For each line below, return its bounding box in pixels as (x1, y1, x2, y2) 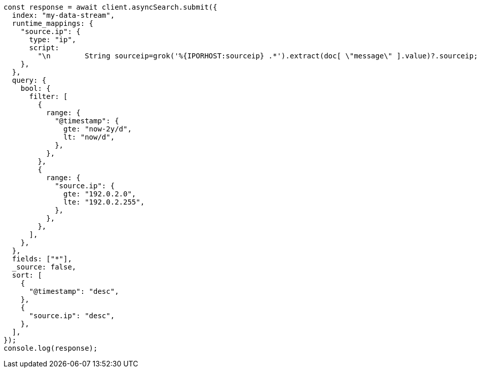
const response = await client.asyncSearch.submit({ (4, 3, 217, 11)
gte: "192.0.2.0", (63, 190, 136, 198)
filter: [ (29, 92, 68, 100)
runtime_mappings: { (12, 19, 94, 27)
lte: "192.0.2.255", (63, 198, 145, 206)
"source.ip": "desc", (29, 312, 115, 320)
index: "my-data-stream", (12, 11, 115, 19)
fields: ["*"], (12, 255, 72, 263)
